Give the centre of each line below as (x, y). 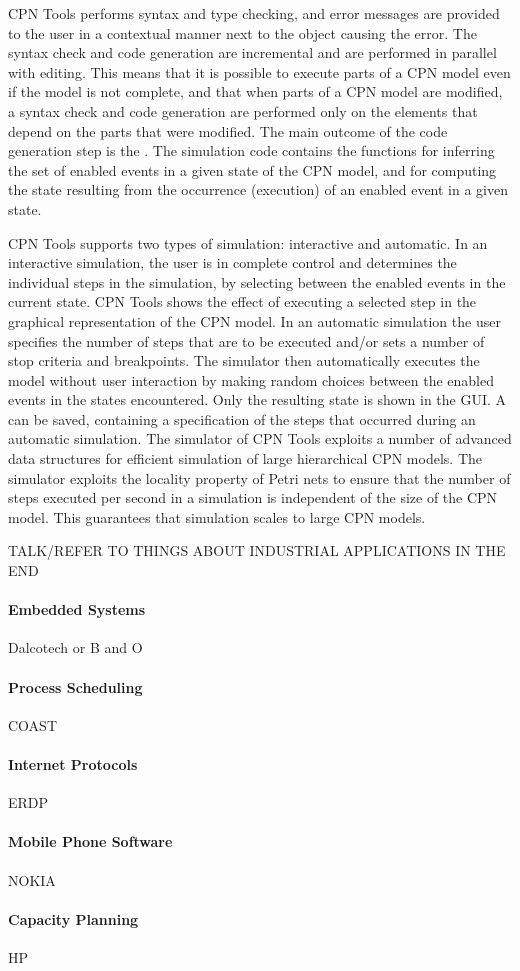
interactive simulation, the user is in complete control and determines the (232, 262)
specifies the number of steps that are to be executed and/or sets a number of (246, 340)
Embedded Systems (77, 609)
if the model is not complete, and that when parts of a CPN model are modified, (255, 91)
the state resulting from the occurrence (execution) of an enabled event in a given (258, 189)
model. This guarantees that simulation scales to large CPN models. (217, 516)
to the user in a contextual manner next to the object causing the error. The (242, 32)
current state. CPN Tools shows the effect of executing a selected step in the (242, 301)
